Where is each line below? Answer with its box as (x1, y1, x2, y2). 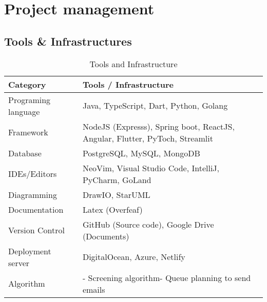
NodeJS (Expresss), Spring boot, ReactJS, (82, 120, 235, 132)
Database (8, 147, 42, 159)
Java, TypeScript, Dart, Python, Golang (82, 99, 228, 112)
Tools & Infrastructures (4, 33, 132, 49)
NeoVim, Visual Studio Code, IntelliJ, (82, 162, 220, 174)
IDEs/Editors (8, 168, 57, 180)
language (8, 105, 40, 117)
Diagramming (8, 188, 57, 200)
